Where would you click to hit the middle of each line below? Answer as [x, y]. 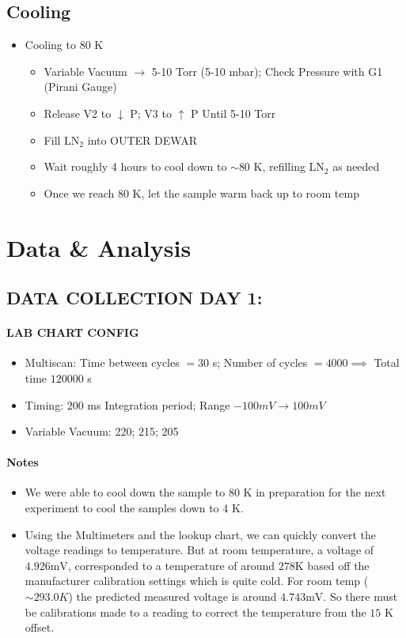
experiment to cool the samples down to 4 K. [134, 508]
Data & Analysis [99, 247]
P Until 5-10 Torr [233, 113]
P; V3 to [151, 113]
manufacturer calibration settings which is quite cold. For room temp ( [197, 581]
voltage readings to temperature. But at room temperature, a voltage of [199, 550]
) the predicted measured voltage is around [173, 596]
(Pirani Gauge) [80, 87]
